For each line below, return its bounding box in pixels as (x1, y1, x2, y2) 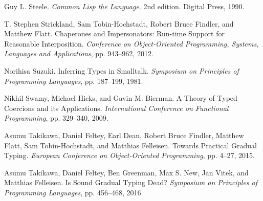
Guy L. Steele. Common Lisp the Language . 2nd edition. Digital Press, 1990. (4, 1, 245, 11)
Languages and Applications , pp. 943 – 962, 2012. (4, 48, 154, 59)
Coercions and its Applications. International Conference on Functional (4, 102, 229, 113)
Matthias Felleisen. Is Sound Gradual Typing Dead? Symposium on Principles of (4, 177, 258, 188)
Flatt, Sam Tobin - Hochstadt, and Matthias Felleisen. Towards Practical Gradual (4, 140, 257, 150)
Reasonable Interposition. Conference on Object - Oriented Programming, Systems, (4, 38, 259, 49)
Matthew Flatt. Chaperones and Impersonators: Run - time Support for (4, 28, 225, 39)
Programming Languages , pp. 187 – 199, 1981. (4, 75, 143, 86)
